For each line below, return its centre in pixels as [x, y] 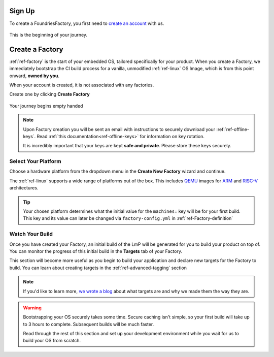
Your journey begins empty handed [46, 106]
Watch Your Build [31, 234]
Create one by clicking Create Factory [49, 94]
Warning [32, 308]
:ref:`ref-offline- [233, 129]
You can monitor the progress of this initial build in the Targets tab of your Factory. [96, 251]
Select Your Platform [35, 161]
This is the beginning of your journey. [48, 35]
